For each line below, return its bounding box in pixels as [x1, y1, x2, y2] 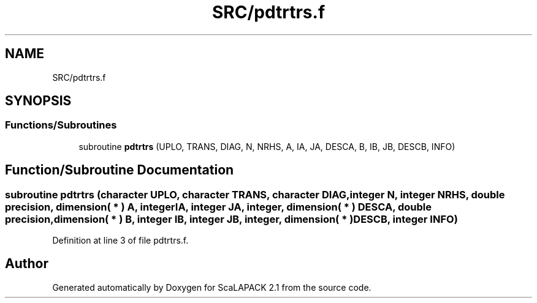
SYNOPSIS [5, 93, 72, 109]
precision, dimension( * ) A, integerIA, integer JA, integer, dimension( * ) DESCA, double [5, 200, 432, 213]
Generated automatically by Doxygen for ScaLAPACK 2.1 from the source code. [52, 282, 371, 293]
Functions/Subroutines [5, 119, 117, 132]
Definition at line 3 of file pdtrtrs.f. [52, 235, 189, 246]
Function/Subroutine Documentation [5, 162, 234, 178]
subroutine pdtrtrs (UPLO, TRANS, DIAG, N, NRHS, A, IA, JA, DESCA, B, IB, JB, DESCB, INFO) [78, 141, 455, 152]
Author [5, 256, 48, 272]
